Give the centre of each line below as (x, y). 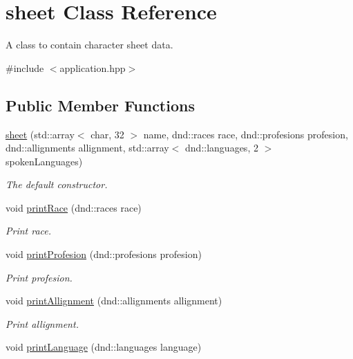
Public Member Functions (100, 105)
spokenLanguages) (44, 161)
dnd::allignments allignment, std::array (87, 148)
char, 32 (107, 134)
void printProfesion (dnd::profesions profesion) (104, 254)
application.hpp (93, 67)
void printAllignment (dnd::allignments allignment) (114, 301)
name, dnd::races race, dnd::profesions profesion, (246, 134)
